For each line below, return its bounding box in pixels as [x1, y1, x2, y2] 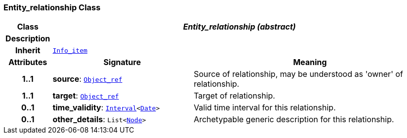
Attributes [8, 57, 47, 68]
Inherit [15, 45, 40, 56]
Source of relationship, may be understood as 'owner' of [193, 69, 403, 79]
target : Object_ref [52, 91, 119, 101]
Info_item [52, 46, 88, 54]
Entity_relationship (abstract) [183, 22, 296, 32]
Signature [103, 57, 141, 68]
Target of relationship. [193, 91, 275, 101]
